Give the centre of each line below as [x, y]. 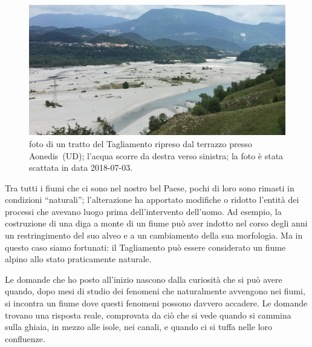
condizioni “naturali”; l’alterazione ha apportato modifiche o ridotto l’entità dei [152, 200]
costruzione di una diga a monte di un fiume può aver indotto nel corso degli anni [156, 223]
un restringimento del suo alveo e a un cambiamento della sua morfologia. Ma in [154, 235]
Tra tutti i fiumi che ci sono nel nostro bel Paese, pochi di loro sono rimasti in [150, 187]
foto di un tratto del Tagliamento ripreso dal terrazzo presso [141, 143]
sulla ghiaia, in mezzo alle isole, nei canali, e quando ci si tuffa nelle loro [139, 327]
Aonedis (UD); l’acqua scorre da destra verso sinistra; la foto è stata [156, 155]
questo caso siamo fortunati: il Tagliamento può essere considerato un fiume [145, 247]
